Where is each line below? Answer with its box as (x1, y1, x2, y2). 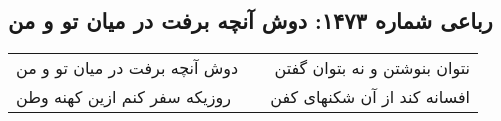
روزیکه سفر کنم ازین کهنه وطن (16, 85, 231, 109)
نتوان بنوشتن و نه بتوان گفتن (274, 56, 471, 80)
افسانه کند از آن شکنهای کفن (270, 85, 471, 109)
